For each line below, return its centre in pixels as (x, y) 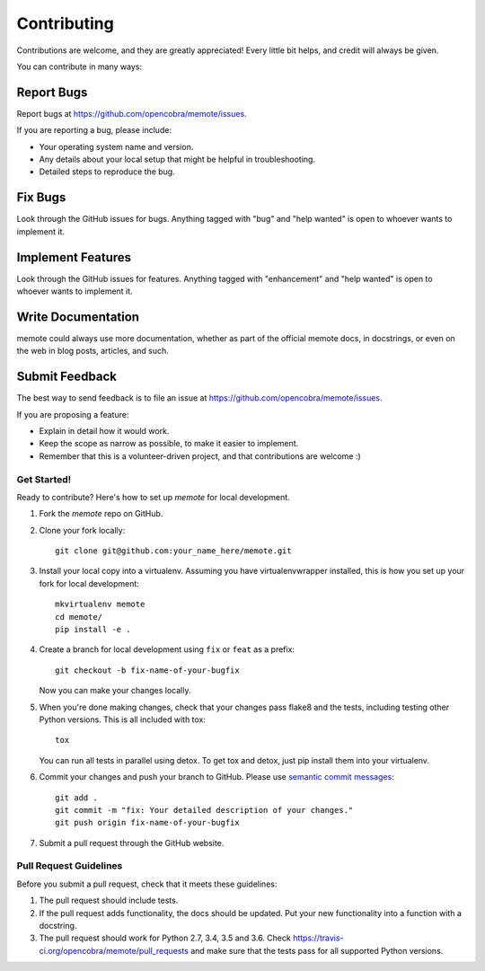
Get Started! (44, 479)
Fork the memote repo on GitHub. (101, 514)
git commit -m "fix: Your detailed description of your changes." (204, 810)
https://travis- (318, 938)
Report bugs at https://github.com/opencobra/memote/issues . (132, 113)
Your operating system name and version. (116, 146)
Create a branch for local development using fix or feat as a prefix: (167, 649)
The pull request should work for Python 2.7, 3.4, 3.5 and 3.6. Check (165, 938)
